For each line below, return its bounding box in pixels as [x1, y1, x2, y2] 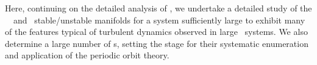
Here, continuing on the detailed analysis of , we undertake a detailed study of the [5, 2, 312, 14]
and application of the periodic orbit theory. [5, 49, 169, 61]
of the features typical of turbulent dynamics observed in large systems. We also [5, 25, 308, 38]
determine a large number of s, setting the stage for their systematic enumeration [5, 37, 308, 49]
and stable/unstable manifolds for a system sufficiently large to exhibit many [13, 13, 305, 26]
